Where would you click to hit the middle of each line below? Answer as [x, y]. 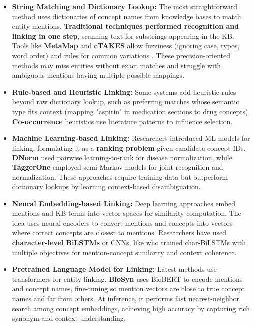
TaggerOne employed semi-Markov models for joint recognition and [118, 167]
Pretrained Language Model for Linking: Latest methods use [114, 269]
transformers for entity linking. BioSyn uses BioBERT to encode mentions [127, 278]
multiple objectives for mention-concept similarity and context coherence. [124, 252]
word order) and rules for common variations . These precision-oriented [121, 55]
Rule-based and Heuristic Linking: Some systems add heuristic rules [124, 91]
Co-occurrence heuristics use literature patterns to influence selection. [122, 121]
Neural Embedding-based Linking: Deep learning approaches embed [124, 203]
